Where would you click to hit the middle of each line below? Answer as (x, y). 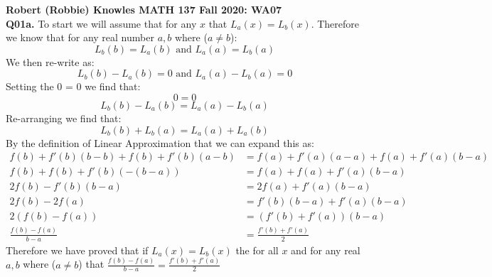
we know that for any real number (80, 37)
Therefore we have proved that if (77, 250)
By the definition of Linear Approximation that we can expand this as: (160, 142)
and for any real (326, 250)
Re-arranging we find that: (64, 118)
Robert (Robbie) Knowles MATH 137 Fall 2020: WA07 (144, 9)
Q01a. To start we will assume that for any (101, 23)
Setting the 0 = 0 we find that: (73, 86)
